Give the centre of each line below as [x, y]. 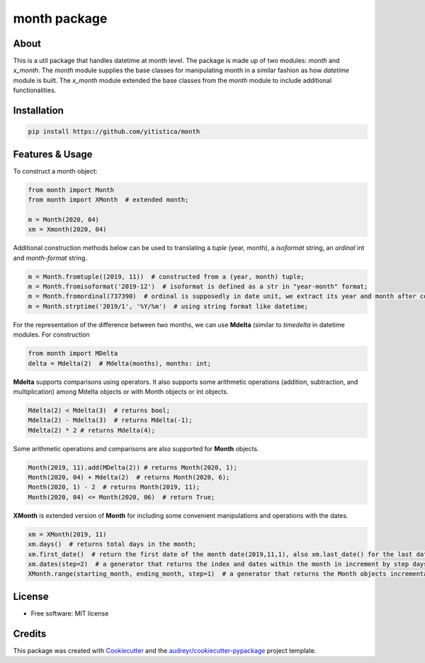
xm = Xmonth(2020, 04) [67, 229]
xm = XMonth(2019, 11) [67, 534]
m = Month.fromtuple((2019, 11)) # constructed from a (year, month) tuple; [166, 277]
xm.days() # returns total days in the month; [112, 544]
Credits [30, 634]
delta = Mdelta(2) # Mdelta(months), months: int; [120, 363]
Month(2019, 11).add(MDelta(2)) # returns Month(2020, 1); [132, 467]
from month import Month [71, 190]
